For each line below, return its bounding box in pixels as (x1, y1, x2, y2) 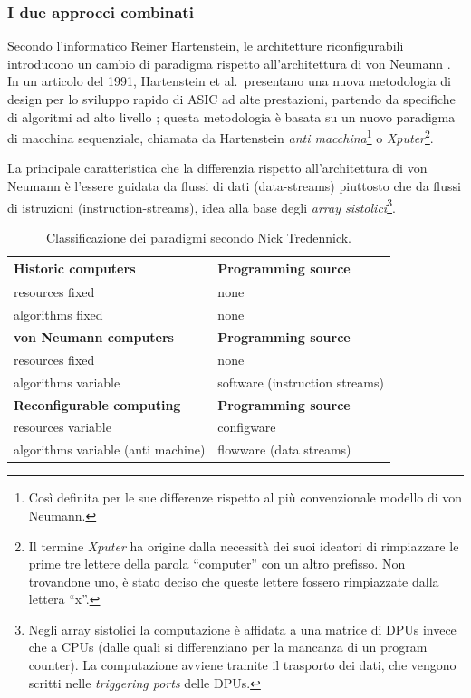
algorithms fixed (14, 305, 103, 324)
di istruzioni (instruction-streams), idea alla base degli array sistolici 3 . (7, 195, 396, 216)
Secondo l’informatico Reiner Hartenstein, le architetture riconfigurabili (7, 36, 404, 55)
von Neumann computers (14, 328, 174, 346)
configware (217, 417, 276, 436)
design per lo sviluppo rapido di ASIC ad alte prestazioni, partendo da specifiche (7, 90, 456, 108)
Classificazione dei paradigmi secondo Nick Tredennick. (45, 227, 351, 246)
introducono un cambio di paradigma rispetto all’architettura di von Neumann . (7, 53, 451, 72)
